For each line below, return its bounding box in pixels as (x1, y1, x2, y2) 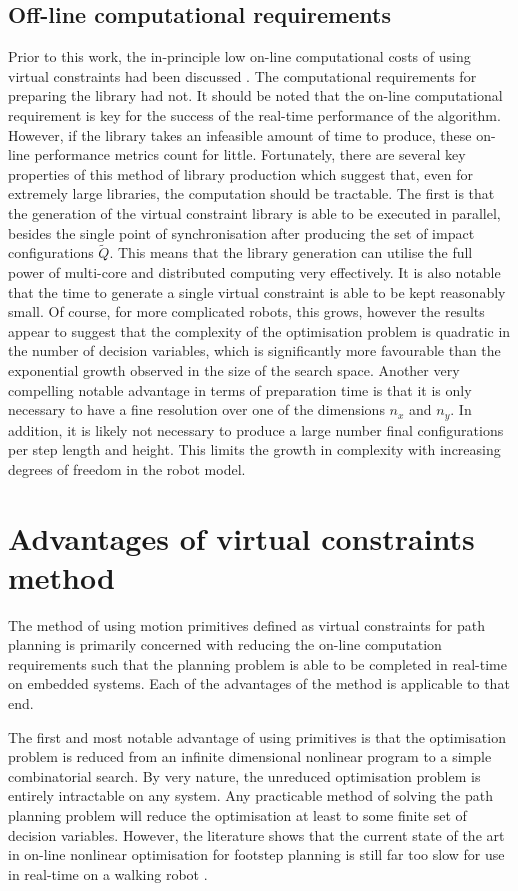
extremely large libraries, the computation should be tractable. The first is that (8, 183, 495, 204)
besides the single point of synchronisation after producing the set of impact (8, 222, 475, 243)
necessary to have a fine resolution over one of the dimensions (8, 399, 385, 420)
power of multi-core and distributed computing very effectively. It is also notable (8, 261, 501, 282)
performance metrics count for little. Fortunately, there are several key (34, 144, 466, 165)
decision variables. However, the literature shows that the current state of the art (8, 824, 505, 845)
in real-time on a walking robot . (8, 863, 208, 884)
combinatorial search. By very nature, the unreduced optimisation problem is (8, 765, 481, 786)
